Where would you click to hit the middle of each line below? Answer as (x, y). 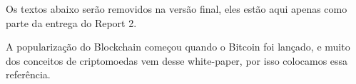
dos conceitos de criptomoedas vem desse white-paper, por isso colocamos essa (177, 60)
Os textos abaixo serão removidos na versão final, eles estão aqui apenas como (177, 9)
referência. (28, 74)
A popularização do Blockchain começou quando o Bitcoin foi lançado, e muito (178, 47)
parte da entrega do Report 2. (71, 22)
